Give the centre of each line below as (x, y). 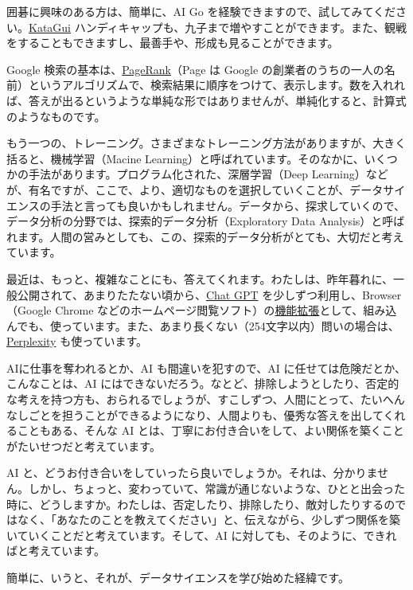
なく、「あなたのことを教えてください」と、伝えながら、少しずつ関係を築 (209, 520)
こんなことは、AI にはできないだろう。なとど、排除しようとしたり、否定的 (203, 383)
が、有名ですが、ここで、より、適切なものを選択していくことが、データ (195, 189)
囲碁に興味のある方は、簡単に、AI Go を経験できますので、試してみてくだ (201, 11)
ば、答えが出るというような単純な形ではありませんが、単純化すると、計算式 (206, 100)
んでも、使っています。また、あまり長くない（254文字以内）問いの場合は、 (203, 325)
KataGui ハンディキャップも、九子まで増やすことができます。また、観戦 (218, 27)
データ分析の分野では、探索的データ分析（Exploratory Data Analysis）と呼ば (206, 221)
